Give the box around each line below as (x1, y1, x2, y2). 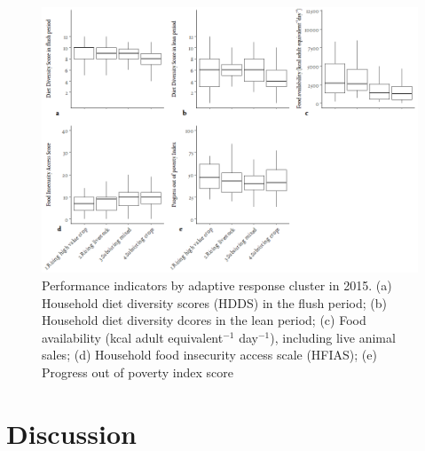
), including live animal (270, 328, 396, 346)
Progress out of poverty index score (42, 363, 234, 381)
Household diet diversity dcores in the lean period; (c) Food (42, 311, 366, 329)
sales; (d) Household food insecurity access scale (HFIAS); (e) (42, 345, 377, 364)
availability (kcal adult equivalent (42, 328, 224, 346)
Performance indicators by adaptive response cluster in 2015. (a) (42, 276, 392, 295)
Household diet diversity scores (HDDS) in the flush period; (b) (42, 293, 388, 312)
